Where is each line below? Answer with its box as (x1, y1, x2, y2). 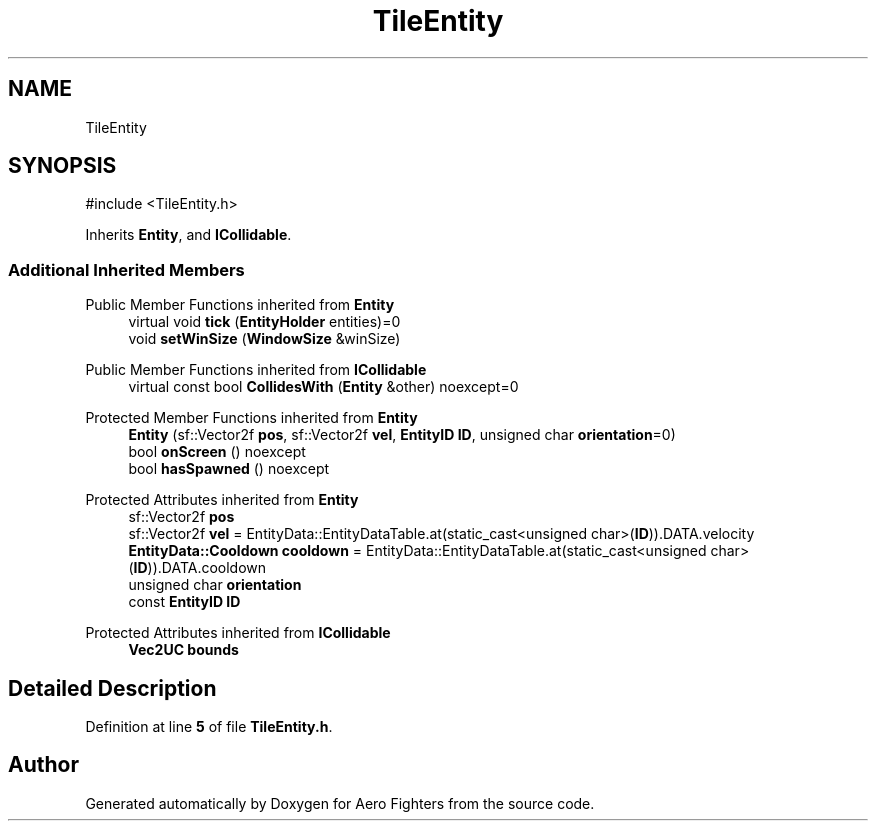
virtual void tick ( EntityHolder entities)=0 (128, 313, 401, 331)
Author (8, 752, 79, 778)
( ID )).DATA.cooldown (128, 559, 267, 577)
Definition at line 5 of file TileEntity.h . (85, 718, 333, 736)
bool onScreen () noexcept (128, 443, 306, 461)
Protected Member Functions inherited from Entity (85, 409, 418, 427)
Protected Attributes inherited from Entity (85, 491, 359, 509)
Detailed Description (8, 675, 217, 701)
